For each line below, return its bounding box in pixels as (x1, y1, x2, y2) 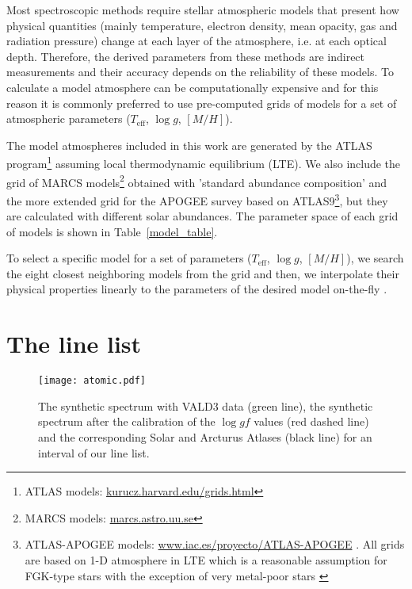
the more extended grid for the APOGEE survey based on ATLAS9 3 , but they (6, 189, 388, 208)
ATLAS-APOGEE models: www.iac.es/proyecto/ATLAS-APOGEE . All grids (25, 536, 405, 553)
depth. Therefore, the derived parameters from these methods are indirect (6, 48, 365, 64)
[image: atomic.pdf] (38, 375, 147, 387)
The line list (6, 327, 142, 360)
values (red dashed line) (254, 413, 369, 430)
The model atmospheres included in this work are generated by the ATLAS (6, 136, 372, 153)
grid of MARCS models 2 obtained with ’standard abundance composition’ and (6, 171, 387, 190)
